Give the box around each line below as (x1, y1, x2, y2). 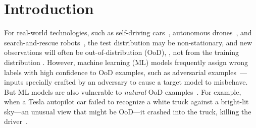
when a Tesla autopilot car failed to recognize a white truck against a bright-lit (4, 96, 249, 107)
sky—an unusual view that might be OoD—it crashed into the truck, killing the (4, 106, 251, 116)
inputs (4, 77, 24, 87)
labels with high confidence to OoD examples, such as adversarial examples (4, 67, 236, 77)
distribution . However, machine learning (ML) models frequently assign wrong (4, 56, 248, 67)
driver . (4, 116, 28, 126)
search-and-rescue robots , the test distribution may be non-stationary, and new (4, 37, 252, 47)
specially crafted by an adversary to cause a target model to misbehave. (25, 77, 248, 87)
